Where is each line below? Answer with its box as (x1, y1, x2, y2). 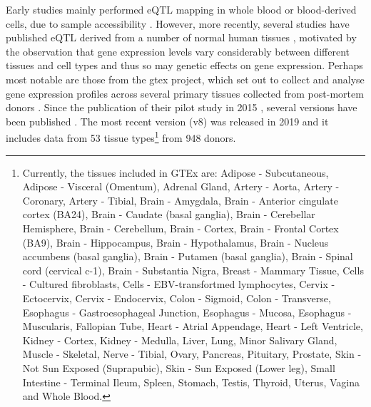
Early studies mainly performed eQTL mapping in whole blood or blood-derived (6, 2, 357, 16)
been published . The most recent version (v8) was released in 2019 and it (6, 113, 329, 128)
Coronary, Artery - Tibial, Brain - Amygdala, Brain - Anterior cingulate (22, 192, 338, 207)
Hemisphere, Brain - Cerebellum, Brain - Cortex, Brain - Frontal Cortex (22, 220, 339, 235)
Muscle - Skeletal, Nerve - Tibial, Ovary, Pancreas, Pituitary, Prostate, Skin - (22, 346, 362, 361)
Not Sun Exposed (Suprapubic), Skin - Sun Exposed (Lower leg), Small (22, 360, 335, 375)
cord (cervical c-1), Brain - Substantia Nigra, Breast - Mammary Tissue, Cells (22, 262, 364, 277)
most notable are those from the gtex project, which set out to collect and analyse (6, 71, 365, 86)
